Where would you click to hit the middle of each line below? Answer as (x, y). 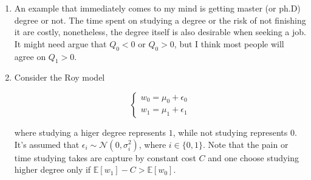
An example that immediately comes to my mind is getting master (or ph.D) (157, 8)
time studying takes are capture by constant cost (105, 157)
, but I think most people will (229, 43)
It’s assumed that (47, 144)
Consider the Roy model (60, 77)
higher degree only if (53, 169)
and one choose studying (254, 157)
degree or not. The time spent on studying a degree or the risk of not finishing (160, 20)
